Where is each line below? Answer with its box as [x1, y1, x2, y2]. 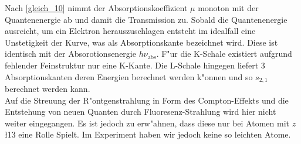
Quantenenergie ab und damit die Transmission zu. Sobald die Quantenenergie [5, 13, 288, 25]
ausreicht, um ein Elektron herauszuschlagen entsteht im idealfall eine [5, 25, 256, 37]
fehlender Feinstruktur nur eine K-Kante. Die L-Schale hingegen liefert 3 [5, 59, 265, 71]
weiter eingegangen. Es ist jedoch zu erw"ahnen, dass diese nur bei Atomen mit [5, 116, 290, 129]
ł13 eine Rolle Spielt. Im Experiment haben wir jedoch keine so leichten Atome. [5, 128, 291, 140]
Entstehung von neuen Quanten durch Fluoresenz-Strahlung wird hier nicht [5, 105, 276, 118]
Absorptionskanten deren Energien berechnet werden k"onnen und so [5, 70, 253, 83]
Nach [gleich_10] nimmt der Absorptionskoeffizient [5, 2, 188, 13]
